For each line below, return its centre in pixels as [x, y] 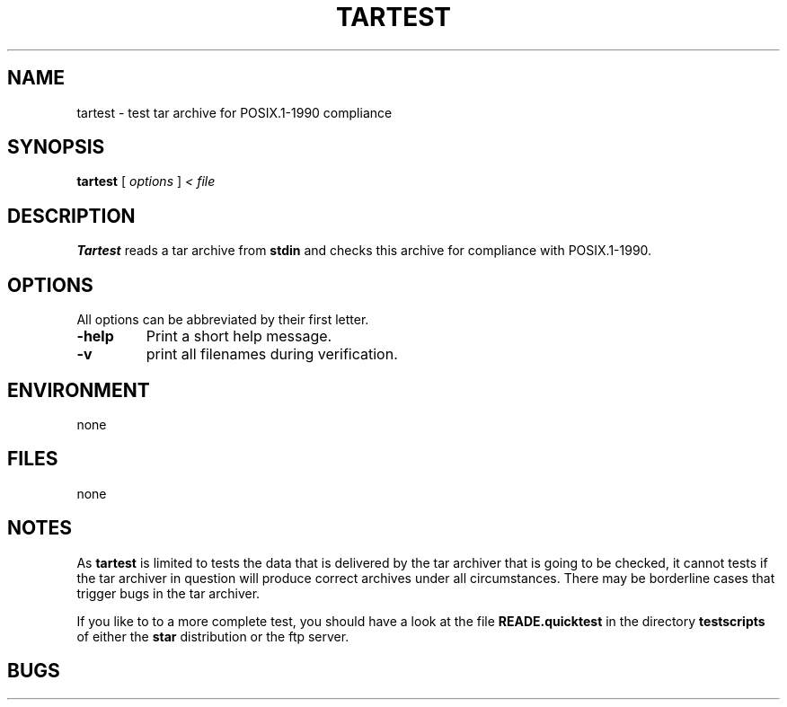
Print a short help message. [239, 336]
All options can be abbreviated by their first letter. [223, 320]
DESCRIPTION [71, 216]
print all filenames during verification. [272, 354]
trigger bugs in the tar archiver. [168, 593]
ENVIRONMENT [79, 390]
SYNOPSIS [56, 147]
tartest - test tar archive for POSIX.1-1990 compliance [234, 112]
